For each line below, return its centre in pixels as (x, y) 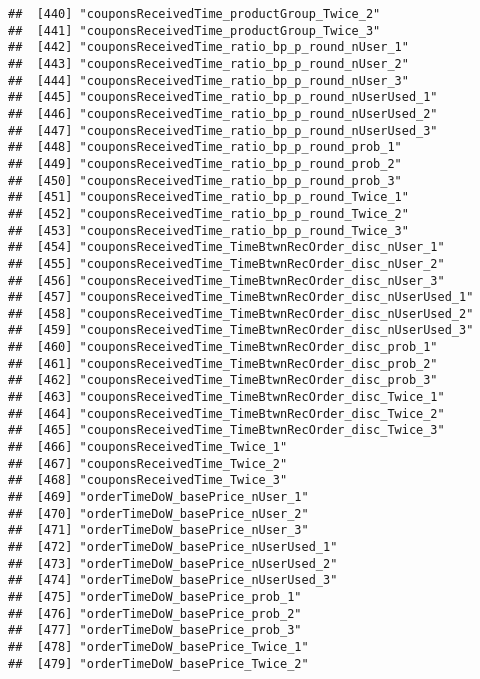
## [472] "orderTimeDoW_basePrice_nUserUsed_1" (173, 547)
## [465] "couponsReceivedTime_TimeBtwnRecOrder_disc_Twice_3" (226, 430)
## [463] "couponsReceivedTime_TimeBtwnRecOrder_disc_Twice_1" (226, 397)
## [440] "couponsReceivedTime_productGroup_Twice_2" (194, 14)
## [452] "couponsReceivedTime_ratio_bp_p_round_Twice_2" (208, 213)
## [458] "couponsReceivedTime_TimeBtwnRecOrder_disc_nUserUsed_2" (241, 313)
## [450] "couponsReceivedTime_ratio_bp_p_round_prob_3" (205, 180)
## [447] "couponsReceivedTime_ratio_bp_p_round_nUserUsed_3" (223, 130)
